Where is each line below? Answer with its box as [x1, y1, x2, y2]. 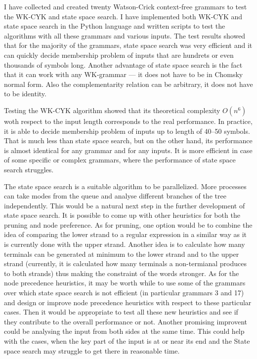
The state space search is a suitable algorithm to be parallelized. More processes [4, 181, 247, 191]
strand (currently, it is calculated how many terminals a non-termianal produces [4, 258, 247, 269]
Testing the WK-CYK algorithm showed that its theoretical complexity [4, 105, 220, 115]
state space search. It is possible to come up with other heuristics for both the [4, 210, 240, 220]
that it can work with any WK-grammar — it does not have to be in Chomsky [4, 69, 243, 80]
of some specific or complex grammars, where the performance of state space [4, 155, 236, 165]
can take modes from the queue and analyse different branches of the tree [4, 191, 226, 201]
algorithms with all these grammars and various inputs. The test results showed [4, 30, 246, 40]
